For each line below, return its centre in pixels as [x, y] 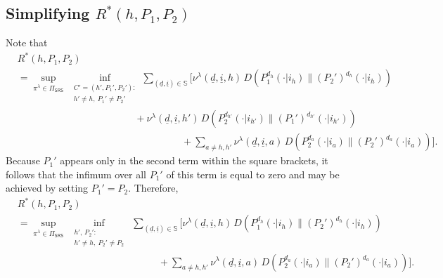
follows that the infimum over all [76, 174]
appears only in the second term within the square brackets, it [194, 160]
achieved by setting [47, 188]
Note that [27, 42]
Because [23, 160]
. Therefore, [153, 188]
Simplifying [48, 13]
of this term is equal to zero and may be [253, 174]
